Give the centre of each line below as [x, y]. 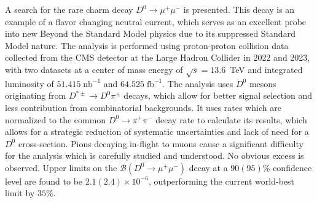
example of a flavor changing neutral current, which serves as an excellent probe [156, 21]
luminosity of [29, 83]
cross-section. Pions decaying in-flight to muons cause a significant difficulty [161, 143]
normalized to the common [56, 119]
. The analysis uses [198, 83]
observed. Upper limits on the [61, 167]
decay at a [208, 167]
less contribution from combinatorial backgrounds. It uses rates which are [143, 107]
